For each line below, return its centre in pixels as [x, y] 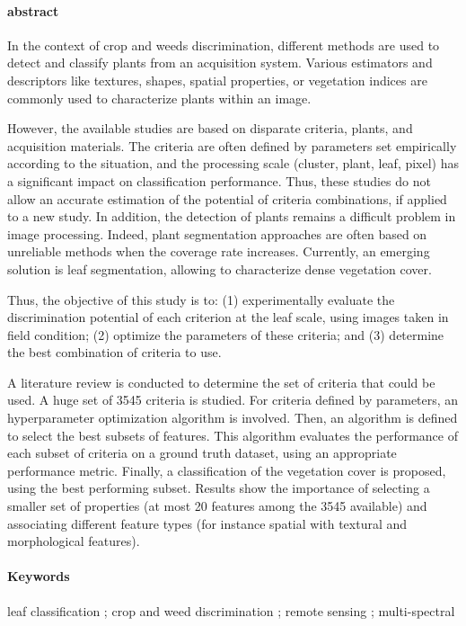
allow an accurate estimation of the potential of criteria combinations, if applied [227, 198]
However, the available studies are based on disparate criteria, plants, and [210, 128]
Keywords [39, 576]
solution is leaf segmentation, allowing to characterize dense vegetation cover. [220, 268]
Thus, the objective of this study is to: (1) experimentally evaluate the [201, 299]
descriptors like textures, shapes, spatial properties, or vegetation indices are [217, 80]
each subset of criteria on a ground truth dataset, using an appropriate [202, 453]
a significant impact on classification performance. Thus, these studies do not [219, 180]
